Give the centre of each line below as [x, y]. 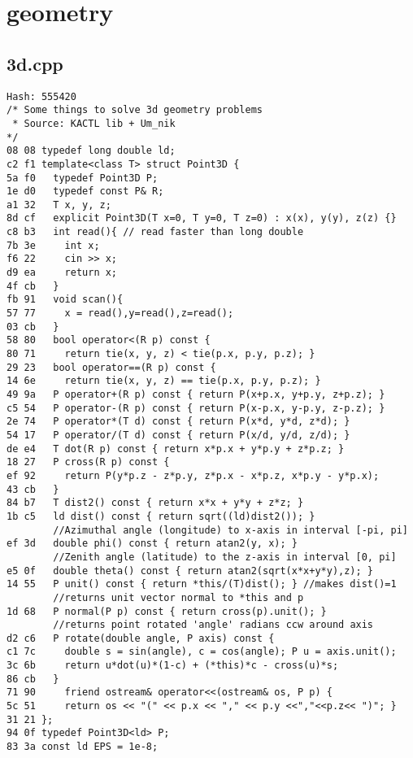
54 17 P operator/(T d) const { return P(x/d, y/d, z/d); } [178, 435]
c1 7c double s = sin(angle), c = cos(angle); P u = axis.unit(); [202, 652]
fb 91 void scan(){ [65, 300]
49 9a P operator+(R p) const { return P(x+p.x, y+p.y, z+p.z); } [196, 395]
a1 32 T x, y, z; [59, 205]
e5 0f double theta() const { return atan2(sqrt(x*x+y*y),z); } [190, 571]
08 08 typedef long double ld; [91, 151]
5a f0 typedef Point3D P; [83, 178]
